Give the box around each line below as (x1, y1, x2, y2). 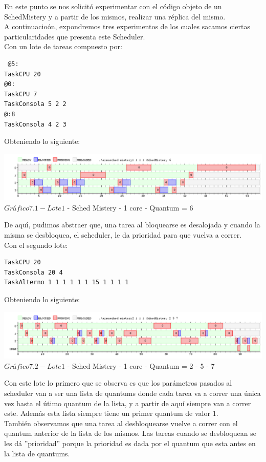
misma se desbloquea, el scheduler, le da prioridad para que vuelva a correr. (4, 229, 242, 240)
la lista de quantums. (4, 448, 70, 458)
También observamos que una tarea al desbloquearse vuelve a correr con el (4, 417, 238, 428)
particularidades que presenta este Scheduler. (4, 31, 145, 41)
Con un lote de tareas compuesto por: (4, 41, 122, 52)
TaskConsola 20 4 (4, 268, 63, 276)
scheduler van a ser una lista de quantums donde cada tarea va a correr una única (4, 387, 261, 398)
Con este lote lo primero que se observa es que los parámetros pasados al (4, 377, 232, 388)
